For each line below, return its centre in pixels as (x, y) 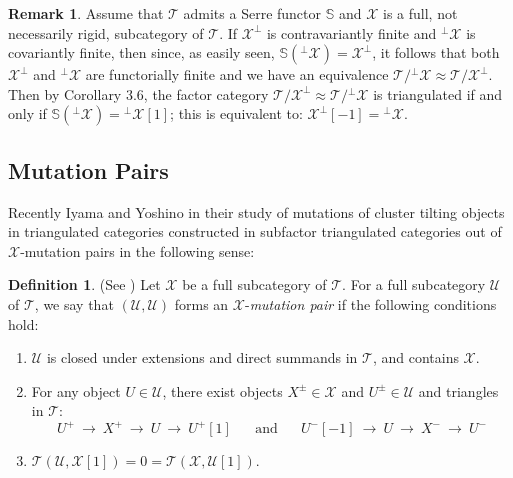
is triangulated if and (438, 93)
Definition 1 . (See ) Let (84, 284)
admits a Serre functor (252, 13)
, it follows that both (436, 52)
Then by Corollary (65, 93)
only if (27, 113)
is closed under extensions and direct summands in (202, 357)
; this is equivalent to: (236, 113)
